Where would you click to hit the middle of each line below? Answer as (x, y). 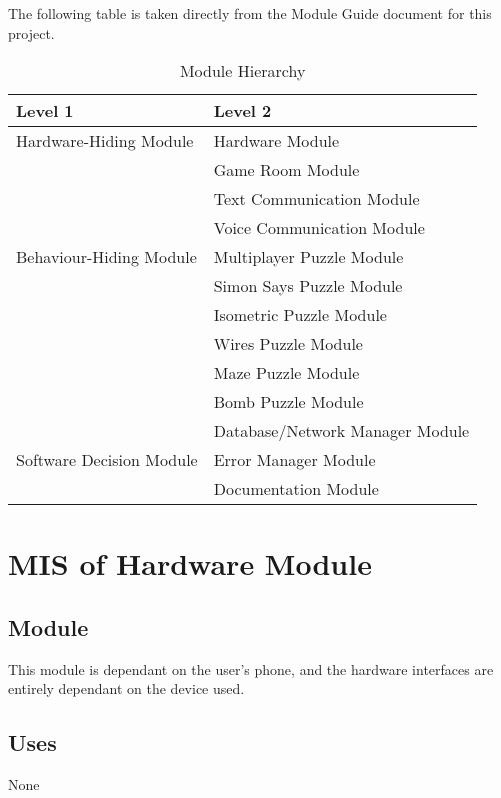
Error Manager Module (294, 460)
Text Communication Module (316, 199)
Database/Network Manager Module (341, 431)
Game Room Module (286, 170)
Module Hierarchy (242, 71)
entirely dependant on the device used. (126, 688)
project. (31, 32)
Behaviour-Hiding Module (106, 257)
